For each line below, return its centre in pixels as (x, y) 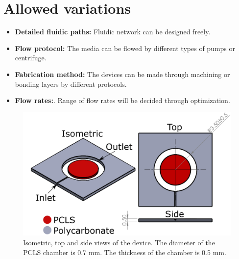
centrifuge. (31, 58)
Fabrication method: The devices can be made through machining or (122, 74)
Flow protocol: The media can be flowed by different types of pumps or (125, 48)
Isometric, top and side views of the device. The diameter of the (119, 243)
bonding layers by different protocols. (71, 84)
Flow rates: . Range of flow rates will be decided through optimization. (122, 100)
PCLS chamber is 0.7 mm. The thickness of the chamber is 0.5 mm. (125, 252)
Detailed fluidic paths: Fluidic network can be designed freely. (113, 32)
